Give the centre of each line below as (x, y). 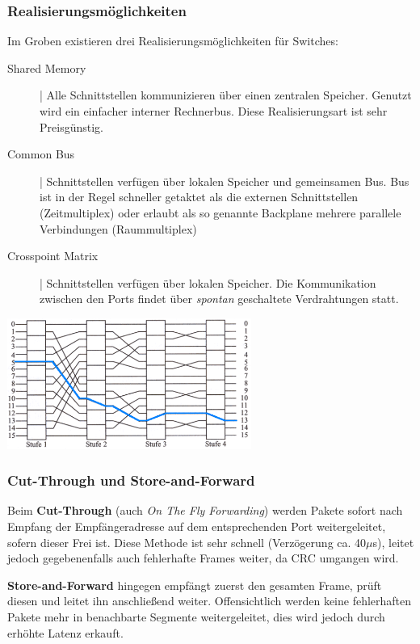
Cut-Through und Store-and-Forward (131, 480)
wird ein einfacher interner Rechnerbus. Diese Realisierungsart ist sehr (214, 111)
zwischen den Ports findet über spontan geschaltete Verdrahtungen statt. (219, 299)
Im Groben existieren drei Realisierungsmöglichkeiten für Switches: (173, 41)
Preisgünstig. (71, 126)
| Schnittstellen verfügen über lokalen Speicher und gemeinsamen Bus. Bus (225, 181)
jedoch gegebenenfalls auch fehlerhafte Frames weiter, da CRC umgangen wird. (203, 558)
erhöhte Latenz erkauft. (65, 632)
